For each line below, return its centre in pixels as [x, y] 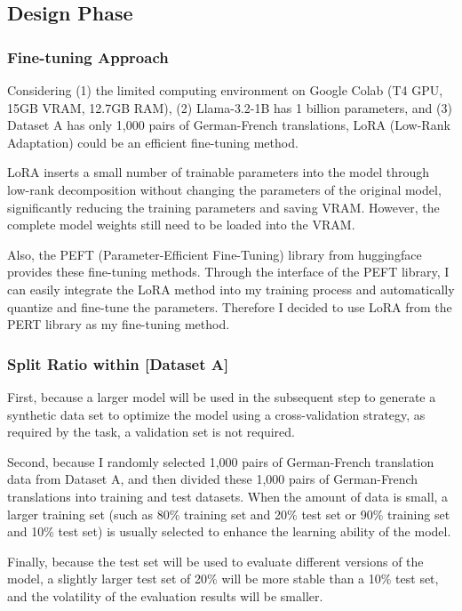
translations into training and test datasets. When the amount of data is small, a [228, 496]
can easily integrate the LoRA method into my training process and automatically [231, 289]
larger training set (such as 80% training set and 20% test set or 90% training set [229, 514]
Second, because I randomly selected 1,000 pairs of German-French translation [221, 461]
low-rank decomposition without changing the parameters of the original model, [224, 189]
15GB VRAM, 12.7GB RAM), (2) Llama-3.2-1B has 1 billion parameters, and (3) [230, 107]
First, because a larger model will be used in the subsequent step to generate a [222, 396]
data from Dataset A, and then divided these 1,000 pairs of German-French [213, 479]
